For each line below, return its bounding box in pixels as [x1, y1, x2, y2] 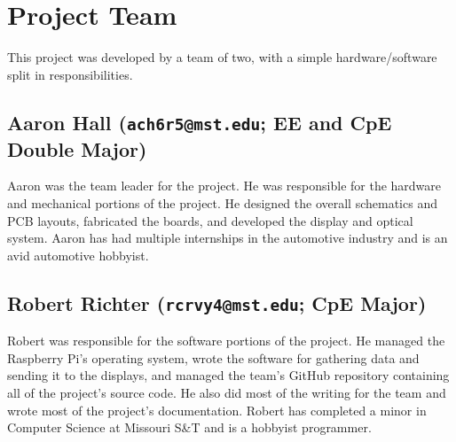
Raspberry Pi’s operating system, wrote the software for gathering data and [7, 348, 420, 367]
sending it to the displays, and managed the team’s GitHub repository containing [7, 366, 450, 384]
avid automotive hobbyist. [7, 245, 149, 264]
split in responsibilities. [7, 65, 133, 83]
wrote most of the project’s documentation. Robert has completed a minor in [7, 400, 427, 419]
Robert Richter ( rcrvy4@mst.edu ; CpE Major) [7, 289, 427, 316]
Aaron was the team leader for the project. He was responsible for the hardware [7, 176, 442, 195]
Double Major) [7, 135, 147, 162]
